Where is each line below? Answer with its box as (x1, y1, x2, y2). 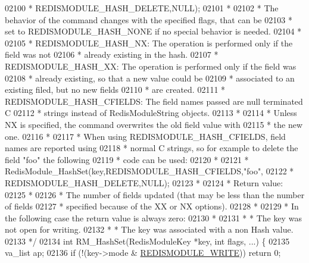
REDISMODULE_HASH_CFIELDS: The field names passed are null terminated (5, 95, 303, 107)
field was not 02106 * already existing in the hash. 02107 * (5, 48, 219, 61)
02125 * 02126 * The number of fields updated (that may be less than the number (5, 188, 305, 201)
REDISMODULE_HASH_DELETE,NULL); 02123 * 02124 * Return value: (5, 176, 283, 189)
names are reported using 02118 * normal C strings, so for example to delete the (5, 142, 298, 154)
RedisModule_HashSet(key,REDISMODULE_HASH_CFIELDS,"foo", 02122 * (5, 165, 294, 177)
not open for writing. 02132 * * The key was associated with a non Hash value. (5, 223, 294, 236)
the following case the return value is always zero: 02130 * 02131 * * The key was (5, 211, 302, 224)
